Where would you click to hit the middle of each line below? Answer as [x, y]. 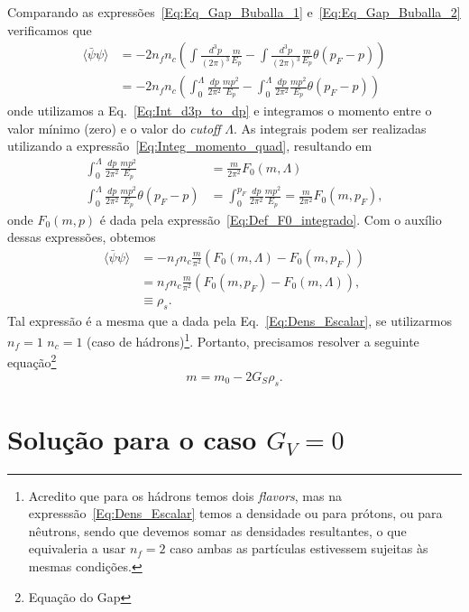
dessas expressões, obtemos [82, 237]
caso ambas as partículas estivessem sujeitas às [299, 548]
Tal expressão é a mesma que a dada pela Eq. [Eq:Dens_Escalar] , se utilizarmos [230, 320]
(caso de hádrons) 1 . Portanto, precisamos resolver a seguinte [253, 340]
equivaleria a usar [77, 548]
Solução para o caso [132, 438]
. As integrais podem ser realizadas [330, 128]
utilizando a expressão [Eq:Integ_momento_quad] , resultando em [190, 146]
